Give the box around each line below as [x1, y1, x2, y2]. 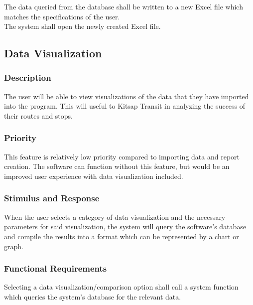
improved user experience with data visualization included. [4, 170, 183, 181]
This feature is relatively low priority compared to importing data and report [4, 151, 240, 161]
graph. [4, 241, 23, 251]
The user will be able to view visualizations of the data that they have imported [4, 91, 249, 101]
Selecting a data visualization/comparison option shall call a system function [4, 282, 239, 292]
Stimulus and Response [4, 192, 100, 204]
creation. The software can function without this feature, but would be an [4, 161, 230, 171]
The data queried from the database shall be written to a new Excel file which [4, 1, 243, 11]
